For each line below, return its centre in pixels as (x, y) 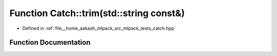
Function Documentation (50, 43)
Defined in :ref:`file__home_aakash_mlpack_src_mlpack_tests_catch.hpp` (99, 28)
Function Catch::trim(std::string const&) (97, 13)
